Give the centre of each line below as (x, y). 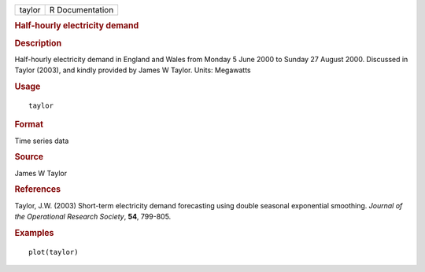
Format (29, 124)
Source (29, 157)
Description (38, 43)
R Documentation (81, 10)
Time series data (42, 141)
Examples (34, 233)
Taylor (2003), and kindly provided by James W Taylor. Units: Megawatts (133, 70)
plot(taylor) (54, 252)
